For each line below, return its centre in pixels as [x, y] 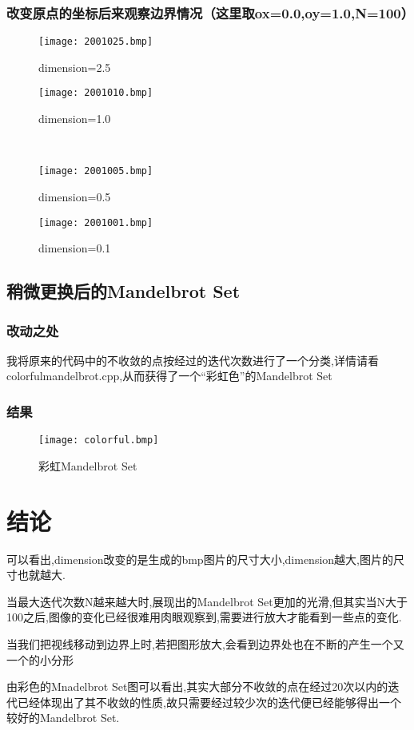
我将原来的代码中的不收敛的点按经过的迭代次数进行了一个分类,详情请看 [193, 360]
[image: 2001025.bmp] [96, 42]
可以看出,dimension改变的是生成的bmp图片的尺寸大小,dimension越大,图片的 [200, 559]
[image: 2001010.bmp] [96, 93]
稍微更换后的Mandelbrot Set [123, 291]
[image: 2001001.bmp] [96, 222]
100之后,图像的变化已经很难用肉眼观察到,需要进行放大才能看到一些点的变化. [204, 617]
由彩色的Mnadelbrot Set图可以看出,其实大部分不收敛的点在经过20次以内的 [197, 686]
